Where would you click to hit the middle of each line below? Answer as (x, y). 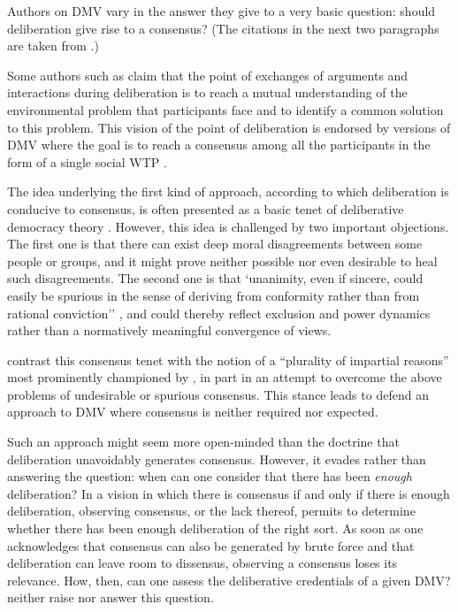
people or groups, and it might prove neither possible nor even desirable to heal (222, 260)
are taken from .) (53, 46)
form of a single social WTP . (87, 161)
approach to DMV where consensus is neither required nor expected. (193, 412)
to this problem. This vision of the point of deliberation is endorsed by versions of (229, 127)
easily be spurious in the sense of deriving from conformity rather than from (214, 295)
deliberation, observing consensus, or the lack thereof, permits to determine (211, 511)
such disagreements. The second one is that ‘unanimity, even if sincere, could (215, 278)
